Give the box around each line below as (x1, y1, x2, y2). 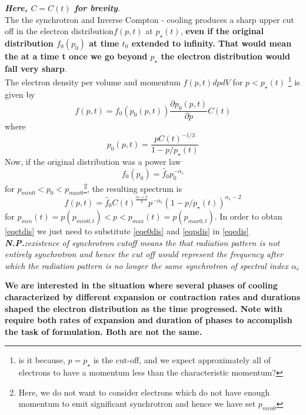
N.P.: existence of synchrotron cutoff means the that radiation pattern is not (5, 236, 280, 248)
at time (89, 36, 119, 49)
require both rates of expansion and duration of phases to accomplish (5, 314, 292, 326)
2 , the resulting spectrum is (84, 181, 182, 194)
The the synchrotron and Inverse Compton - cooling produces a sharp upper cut (5, 13, 294, 25)
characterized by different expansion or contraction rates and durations (5, 290, 301, 303)
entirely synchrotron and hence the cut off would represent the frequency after (5, 248, 284, 260)
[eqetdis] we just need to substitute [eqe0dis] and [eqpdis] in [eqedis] (5, 224, 249, 237)
